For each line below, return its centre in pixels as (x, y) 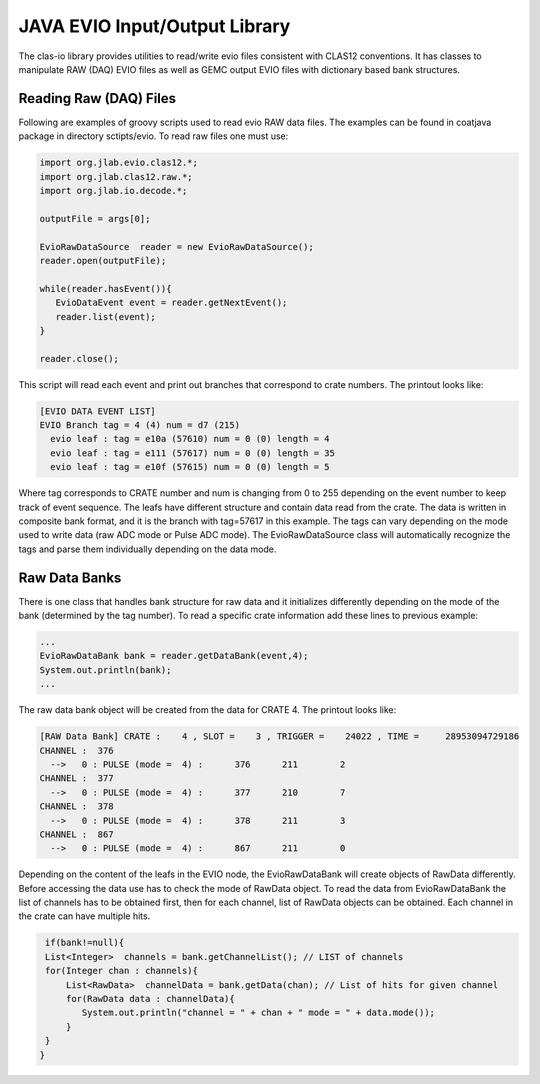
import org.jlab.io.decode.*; (113, 190)
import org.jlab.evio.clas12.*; (119, 163)
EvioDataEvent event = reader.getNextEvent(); (171, 303)
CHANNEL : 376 (76, 750)
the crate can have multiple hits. (84, 916)
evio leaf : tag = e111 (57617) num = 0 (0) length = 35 (192, 453)
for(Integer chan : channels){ (122, 971)
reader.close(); (79, 358)
